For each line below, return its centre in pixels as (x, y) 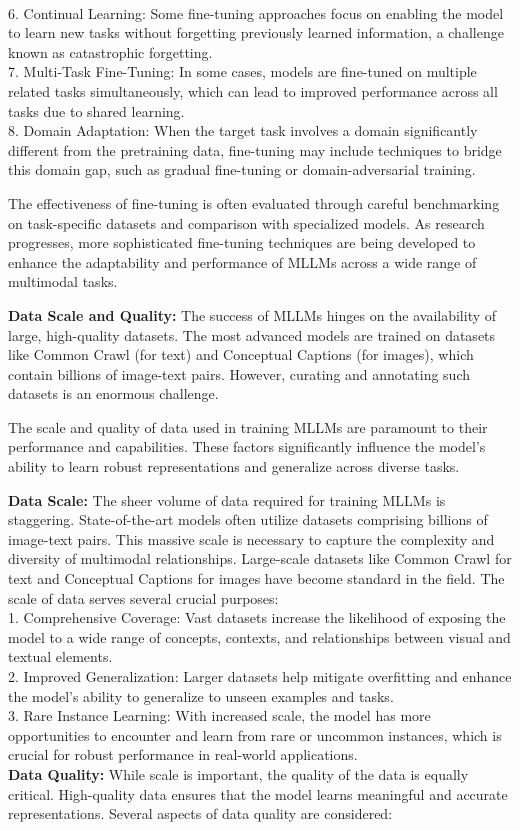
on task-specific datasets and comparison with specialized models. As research (246, 222)
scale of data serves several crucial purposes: (143, 597)
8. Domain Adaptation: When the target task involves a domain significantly (243, 130)
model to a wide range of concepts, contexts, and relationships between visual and (259, 636)
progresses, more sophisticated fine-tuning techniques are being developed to (242, 242)
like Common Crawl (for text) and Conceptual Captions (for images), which (241, 354)
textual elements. (60, 656)
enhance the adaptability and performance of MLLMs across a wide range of (242, 261)
